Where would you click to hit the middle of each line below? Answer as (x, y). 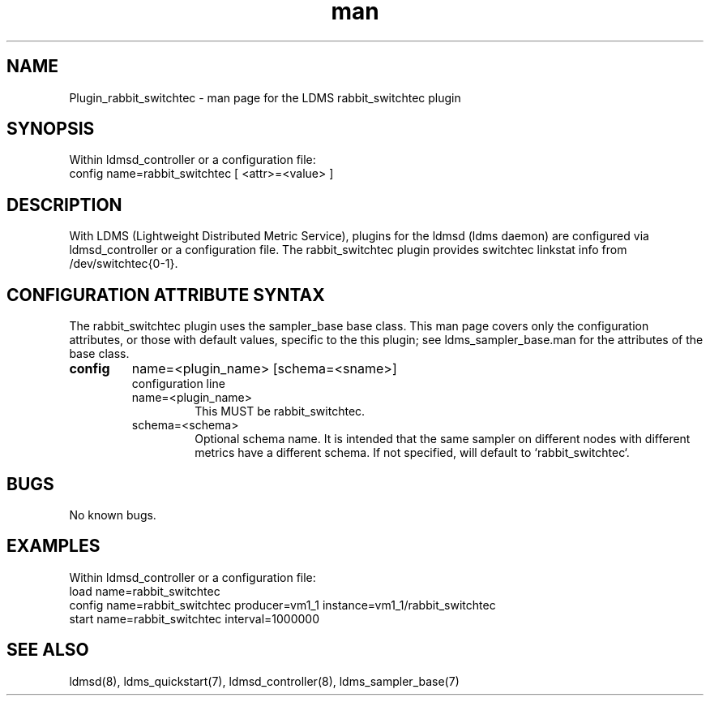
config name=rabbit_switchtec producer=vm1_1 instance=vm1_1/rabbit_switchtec (282, 605)
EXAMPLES (53, 546)
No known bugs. (113, 515)
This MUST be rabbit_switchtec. (280, 411)
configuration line (178, 384)
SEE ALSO (48, 650)
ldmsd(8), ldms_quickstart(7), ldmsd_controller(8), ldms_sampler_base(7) (264, 681)
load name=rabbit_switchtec (145, 591)
